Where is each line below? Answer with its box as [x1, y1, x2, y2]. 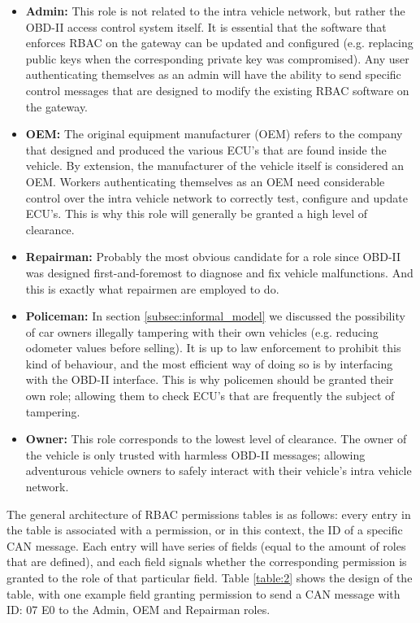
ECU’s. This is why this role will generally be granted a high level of [25, 205, 368, 222]
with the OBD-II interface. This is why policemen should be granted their [25, 371, 394, 388]
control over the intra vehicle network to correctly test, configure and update [25, 189, 408, 206]
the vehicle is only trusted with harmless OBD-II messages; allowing [25, 446, 366, 463]
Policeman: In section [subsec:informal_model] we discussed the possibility [25, 307, 405, 325]
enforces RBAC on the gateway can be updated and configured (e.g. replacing [25, 34, 414, 51]
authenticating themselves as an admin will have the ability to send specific [25, 66, 401, 83]
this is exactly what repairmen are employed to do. [25, 280, 279, 297]
